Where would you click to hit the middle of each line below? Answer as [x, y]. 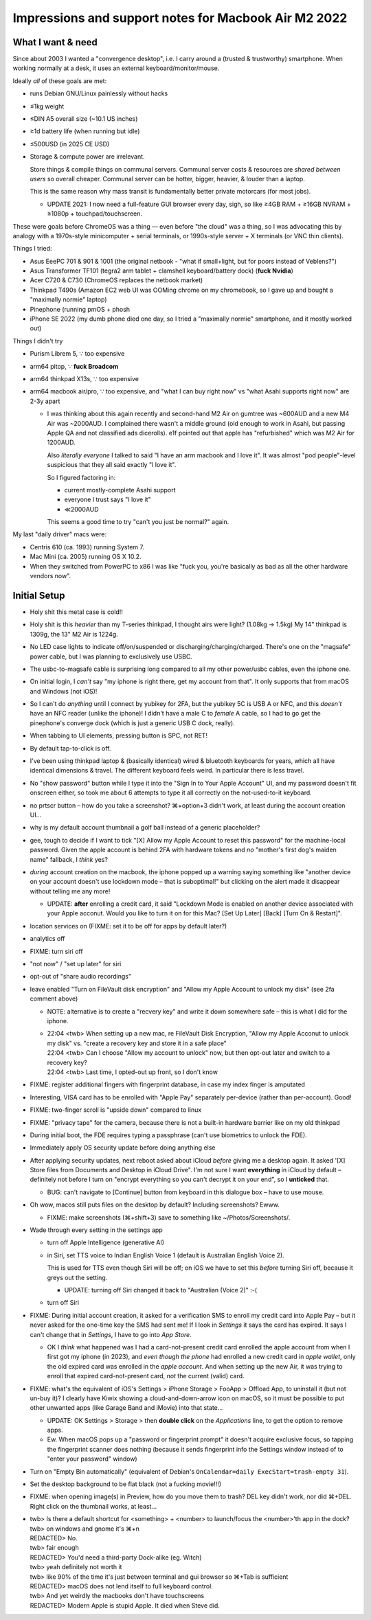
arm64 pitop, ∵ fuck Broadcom [74, 366]
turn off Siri [63, 1303]
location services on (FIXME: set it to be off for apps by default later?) [128, 926]
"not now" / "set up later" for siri [76, 964]
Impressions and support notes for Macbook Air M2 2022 [180, 18]
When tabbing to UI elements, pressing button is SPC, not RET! [119, 735]
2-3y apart [45, 401]
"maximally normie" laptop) [68, 299]
